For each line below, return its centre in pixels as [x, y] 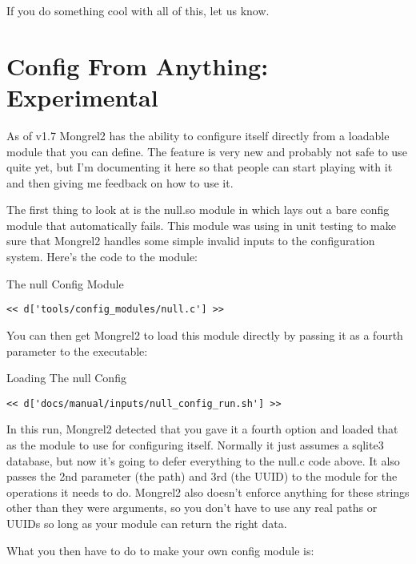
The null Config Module [65, 283]
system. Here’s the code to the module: [102, 257]
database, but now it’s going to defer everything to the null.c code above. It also [203, 460]
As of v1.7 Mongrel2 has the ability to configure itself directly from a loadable [198, 135]
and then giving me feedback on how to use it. [120, 182]
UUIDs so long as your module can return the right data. [147, 523]
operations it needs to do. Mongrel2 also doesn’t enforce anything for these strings [208, 491]
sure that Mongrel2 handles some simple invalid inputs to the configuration [191, 241]
